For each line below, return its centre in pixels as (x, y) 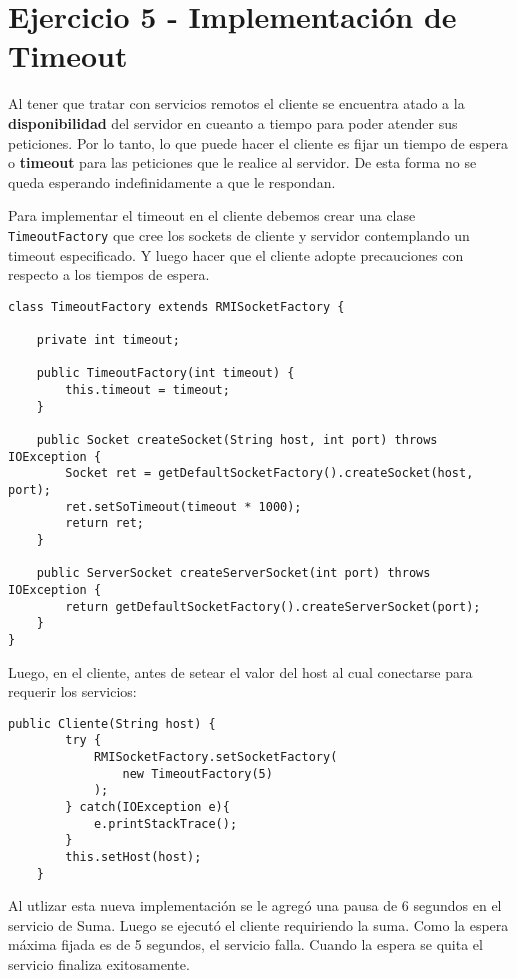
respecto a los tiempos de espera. (109, 274)
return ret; (105, 523)
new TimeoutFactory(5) (197, 773)
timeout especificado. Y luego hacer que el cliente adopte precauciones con (236, 254)
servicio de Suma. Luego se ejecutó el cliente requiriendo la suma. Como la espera (258, 924)
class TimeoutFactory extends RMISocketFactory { (176, 306)
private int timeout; (108, 340)
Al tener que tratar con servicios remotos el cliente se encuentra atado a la (236, 103)
